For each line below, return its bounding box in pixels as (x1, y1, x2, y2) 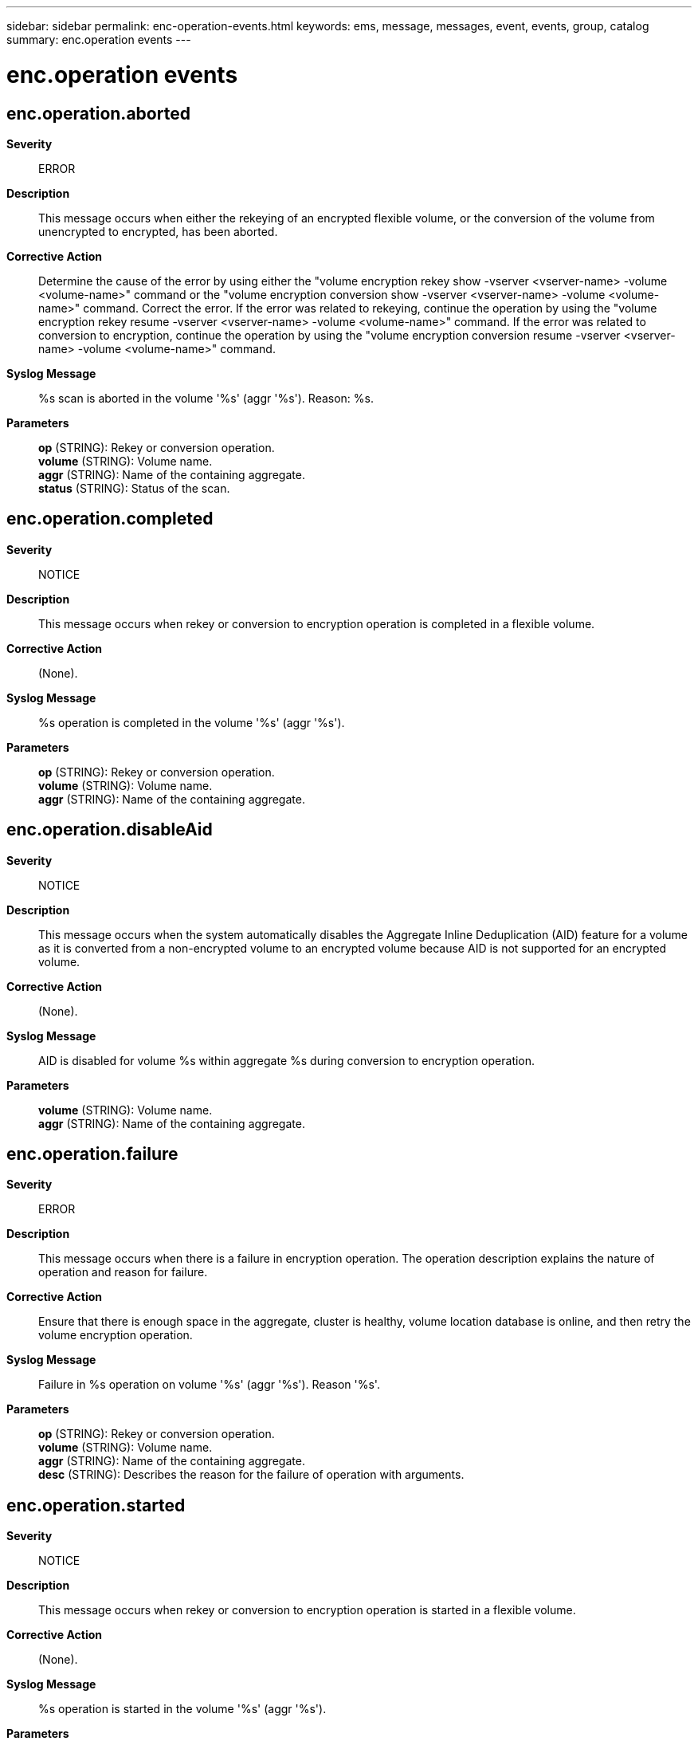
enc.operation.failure (6, 1144, 178, 1165)
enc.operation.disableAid (6, 819, 213, 840)
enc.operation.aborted (6, 103, 190, 124)
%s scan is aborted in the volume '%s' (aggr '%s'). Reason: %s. (38, 391, 374, 405)
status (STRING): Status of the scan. (38, 481, 230, 495)
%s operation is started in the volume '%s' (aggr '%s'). (38, 1702, 327, 1716)
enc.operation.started (6, 1495, 186, 1515)
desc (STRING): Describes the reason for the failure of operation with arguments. (38, 1468, 465, 1482)
